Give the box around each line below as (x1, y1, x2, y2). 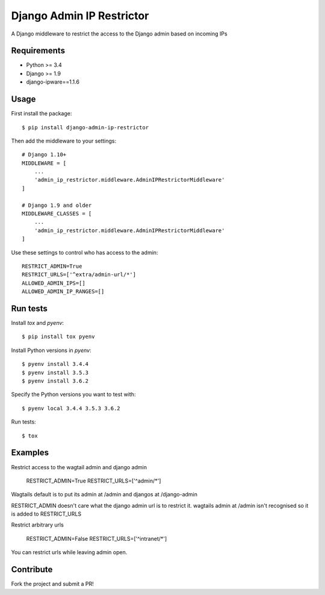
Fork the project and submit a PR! (11, 581, 94, 588)
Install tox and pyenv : (11, 319, 64, 327)
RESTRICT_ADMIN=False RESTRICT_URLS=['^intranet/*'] (26, 535, 167, 542)
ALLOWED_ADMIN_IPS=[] (22, 280, 85, 286)
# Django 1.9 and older (22, 202, 92, 209)
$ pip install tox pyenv (22, 333, 95, 340)
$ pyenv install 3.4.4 (22, 361, 89, 368)
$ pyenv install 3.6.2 (22, 378, 89, 384)
